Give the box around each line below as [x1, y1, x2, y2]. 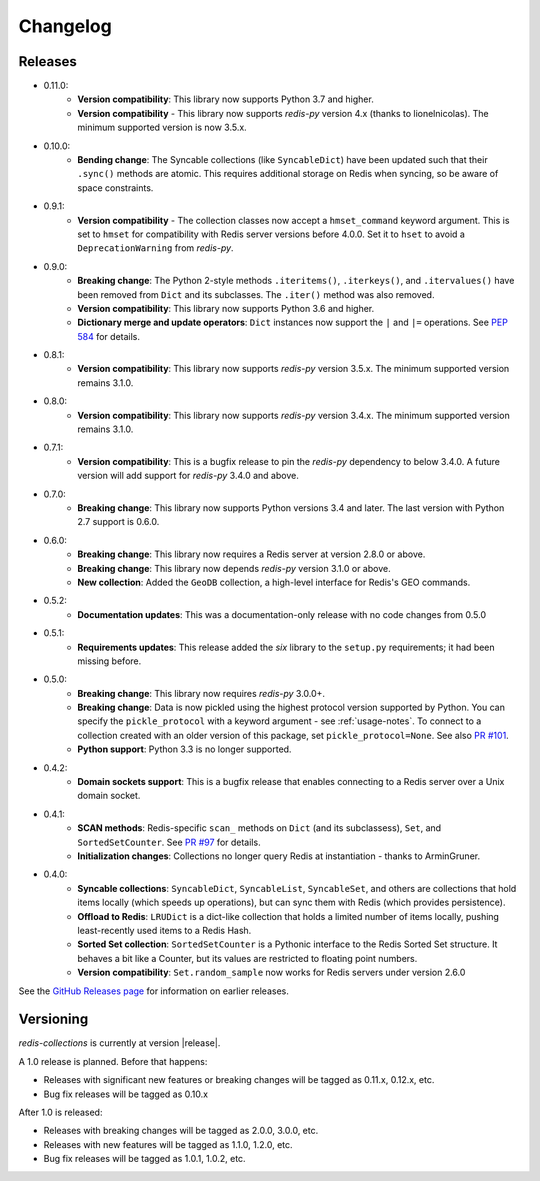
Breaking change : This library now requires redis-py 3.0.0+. [77, 687, 325, 699]
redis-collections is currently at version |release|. [18, 1037, 221, 1049]
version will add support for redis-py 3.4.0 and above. [77, 470, 299, 482]
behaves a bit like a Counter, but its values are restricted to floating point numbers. [77, 952, 418, 964]
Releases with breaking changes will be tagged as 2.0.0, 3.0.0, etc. [43, 1125, 319, 1137]
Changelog [18, 15, 112, 37]
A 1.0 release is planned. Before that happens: [18, 1055, 208, 1067]
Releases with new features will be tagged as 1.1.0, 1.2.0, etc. [43, 1138, 294, 1150]
